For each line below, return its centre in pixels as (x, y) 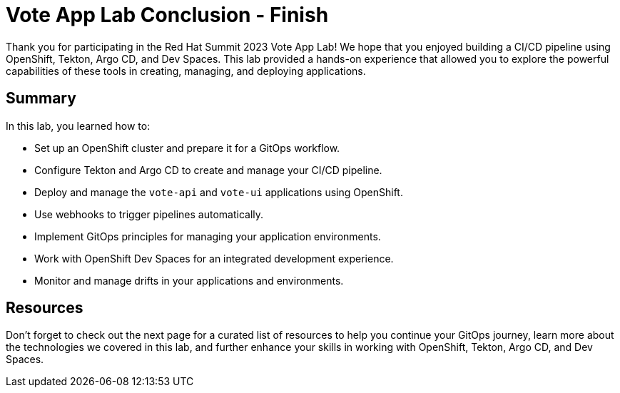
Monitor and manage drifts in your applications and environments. (189, 280)
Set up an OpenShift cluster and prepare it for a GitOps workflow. (187, 148)
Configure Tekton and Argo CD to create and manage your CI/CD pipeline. (208, 170)
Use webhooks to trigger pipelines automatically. (149, 214)
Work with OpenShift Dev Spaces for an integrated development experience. (214, 258)
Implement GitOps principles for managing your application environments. (208, 236)
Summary (41, 98)
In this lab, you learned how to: (78, 126)
